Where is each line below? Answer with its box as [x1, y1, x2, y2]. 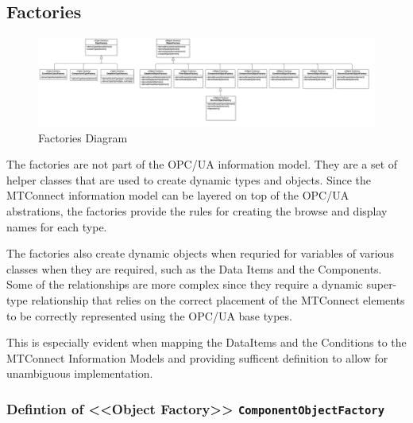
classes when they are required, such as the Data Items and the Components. [6, 260, 382, 277]
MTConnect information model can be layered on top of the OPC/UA [6, 187, 349, 204]
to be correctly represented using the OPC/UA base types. [6, 307, 292, 324]
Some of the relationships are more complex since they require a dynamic [6, 276, 363, 293]
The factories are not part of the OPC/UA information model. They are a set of [6, 156, 398, 173]
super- [366, 276, 397, 293]
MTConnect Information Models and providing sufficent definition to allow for [6, 349, 388, 366]
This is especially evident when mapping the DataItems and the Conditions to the [6, 334, 407, 351]
